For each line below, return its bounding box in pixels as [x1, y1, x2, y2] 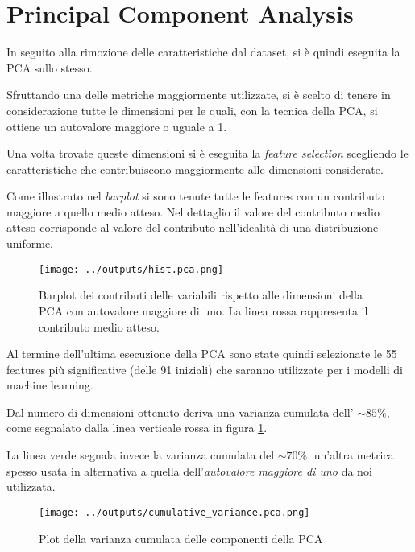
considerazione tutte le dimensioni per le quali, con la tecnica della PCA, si [6, 101, 378, 118]
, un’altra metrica [307, 447, 394, 463]
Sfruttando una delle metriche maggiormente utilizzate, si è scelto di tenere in [6, 86, 391, 103]
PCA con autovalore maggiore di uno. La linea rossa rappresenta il [39, 302, 368, 319]
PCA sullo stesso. [6, 59, 93, 76]
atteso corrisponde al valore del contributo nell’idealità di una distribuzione [6, 219, 379, 236]
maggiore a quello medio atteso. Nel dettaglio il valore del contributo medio [6, 203, 380, 220]
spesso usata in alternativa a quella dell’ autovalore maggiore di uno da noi [6, 462, 372, 479]
